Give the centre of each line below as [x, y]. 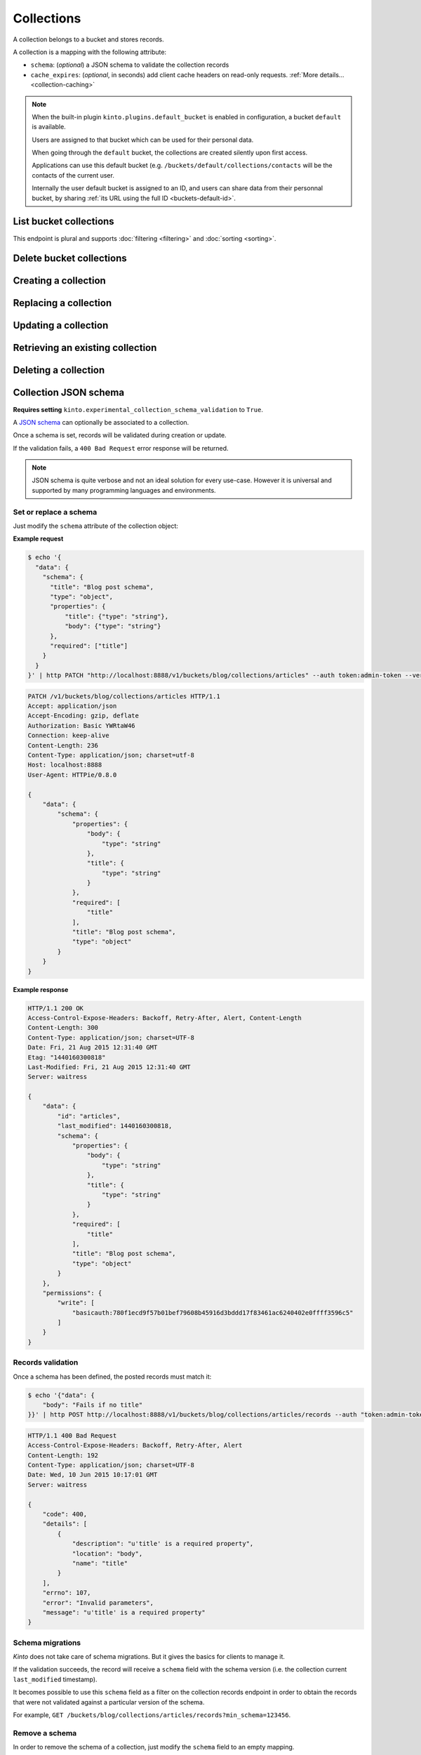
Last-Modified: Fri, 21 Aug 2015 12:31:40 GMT [109, 1067]
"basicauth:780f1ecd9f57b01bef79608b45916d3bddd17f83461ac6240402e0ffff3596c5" [213, 1312]
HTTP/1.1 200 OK [56, 1008]
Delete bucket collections [70, 259]
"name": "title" [100, 1563]
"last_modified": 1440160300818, [115, 1126]
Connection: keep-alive [69, 736]
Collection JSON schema [69, 393]
